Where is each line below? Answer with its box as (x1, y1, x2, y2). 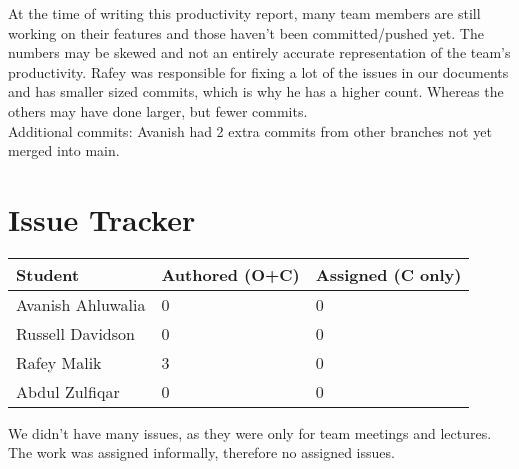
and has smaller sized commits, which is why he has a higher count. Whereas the (8, 81, 504, 102)
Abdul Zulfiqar (16, 379, 120, 403)
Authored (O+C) (161, 262, 300, 286)
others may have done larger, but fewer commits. (8, 100, 308, 121)
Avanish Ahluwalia (16, 292, 146, 316)
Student (16, 262, 80, 286)
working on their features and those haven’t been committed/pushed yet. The (8, 22, 484, 43)
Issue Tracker (8, 198, 196, 239)
